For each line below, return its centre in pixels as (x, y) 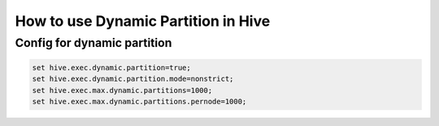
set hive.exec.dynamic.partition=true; (111, 67)
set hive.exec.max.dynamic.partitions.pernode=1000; (139, 101)
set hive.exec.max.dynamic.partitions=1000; (122, 90)
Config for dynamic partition (93, 43)
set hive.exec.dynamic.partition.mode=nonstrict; (133, 79)
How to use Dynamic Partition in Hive (143, 21)
